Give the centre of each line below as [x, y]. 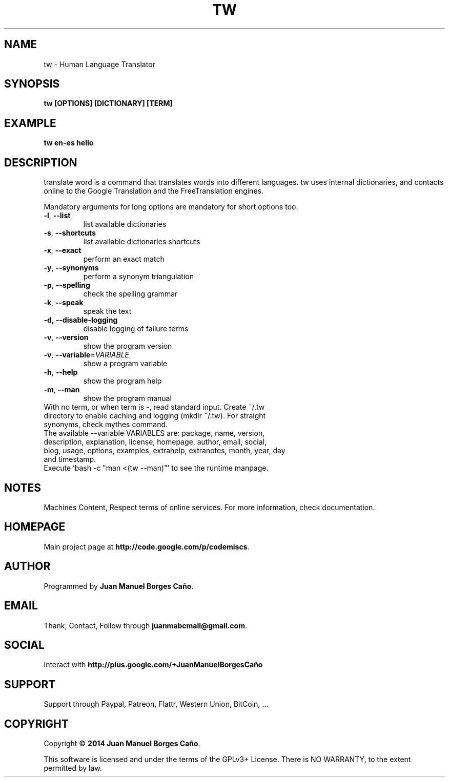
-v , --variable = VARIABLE [87, 355]
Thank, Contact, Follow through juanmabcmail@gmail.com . [145, 625]
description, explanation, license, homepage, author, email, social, [155, 442]
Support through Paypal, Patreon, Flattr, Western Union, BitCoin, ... [156, 704]
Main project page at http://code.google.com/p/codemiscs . [147, 546]
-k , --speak [64, 303]
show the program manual [127, 398]
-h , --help [61, 372]
